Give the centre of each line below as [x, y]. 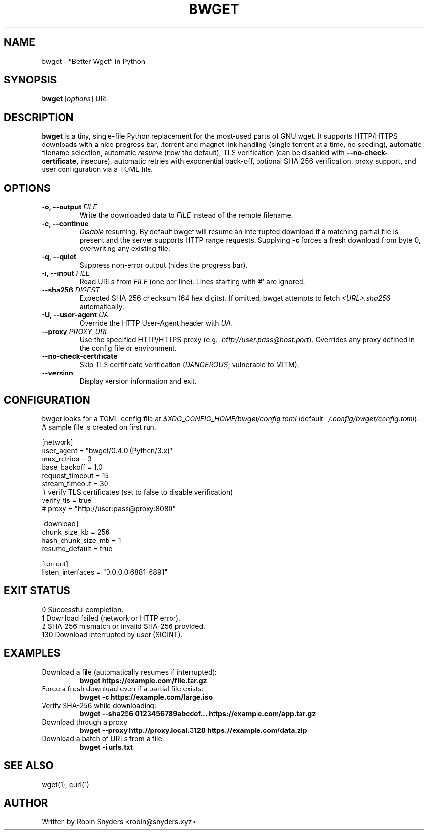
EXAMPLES [32, 653]
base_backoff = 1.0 [72, 467]
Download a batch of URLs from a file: [103, 738]
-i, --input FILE [66, 273]
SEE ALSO [29, 766]
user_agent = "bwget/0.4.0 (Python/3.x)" [107, 450]
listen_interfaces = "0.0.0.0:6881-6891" [105, 572]
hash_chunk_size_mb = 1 [81, 540]
